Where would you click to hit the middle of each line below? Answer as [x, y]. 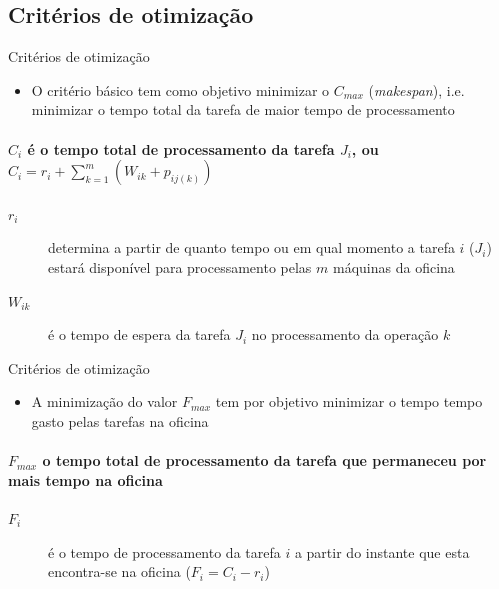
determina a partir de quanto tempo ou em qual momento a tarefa [251, 247]
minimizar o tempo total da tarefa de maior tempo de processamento [243, 109]
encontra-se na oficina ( [119, 571]
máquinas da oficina [394, 266]
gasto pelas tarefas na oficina [120, 420]
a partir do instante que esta [382, 551]
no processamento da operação [345, 334]
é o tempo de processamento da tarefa [164, 551]
